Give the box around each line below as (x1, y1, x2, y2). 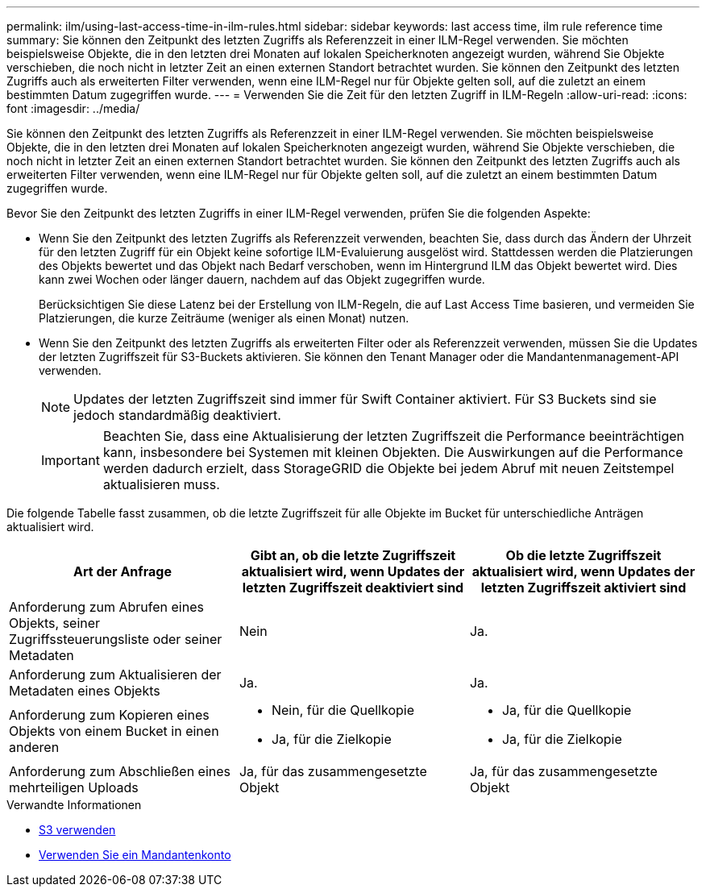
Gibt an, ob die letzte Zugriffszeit (250, 547, 456, 563)
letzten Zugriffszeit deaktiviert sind (242, 579, 464, 596)
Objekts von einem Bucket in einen (9, 723, 219, 739)
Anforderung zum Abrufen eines (9, 599, 204, 615)
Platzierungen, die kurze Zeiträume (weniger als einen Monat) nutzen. (39, 311, 409, 325)
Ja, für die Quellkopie (501, 702, 632, 718)
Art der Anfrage (73, 563, 172, 579)
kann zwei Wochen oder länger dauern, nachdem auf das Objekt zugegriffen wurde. (39, 272, 485, 286)
